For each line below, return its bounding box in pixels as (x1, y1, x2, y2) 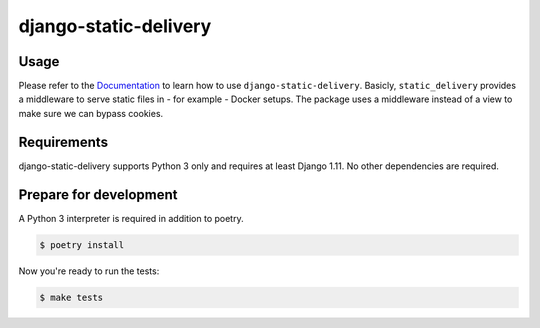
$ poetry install (39, 239, 125, 250)
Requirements (18, 133, 109, 150)
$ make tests (39, 291, 104, 303)
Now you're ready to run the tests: (18, 265, 160, 277)
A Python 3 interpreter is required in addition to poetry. (18, 212, 244, 224)
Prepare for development (18, 186, 178, 203)
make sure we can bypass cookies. (18, 107, 164, 119)
